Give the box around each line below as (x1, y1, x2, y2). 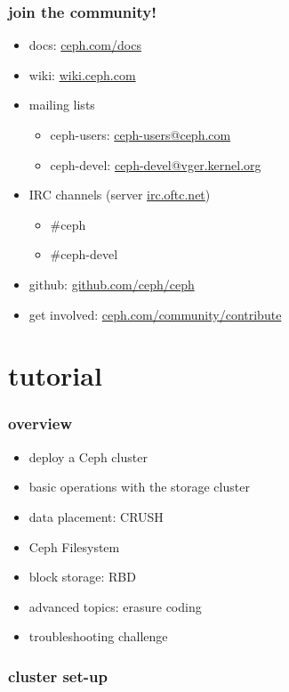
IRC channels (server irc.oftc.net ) (28, 185, 211, 204)
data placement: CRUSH (28, 507, 164, 525)
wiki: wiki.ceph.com (28, 65, 136, 84)
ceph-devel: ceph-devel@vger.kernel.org (50, 155, 261, 174)
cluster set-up (8, 664, 108, 687)
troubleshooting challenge (28, 627, 168, 646)
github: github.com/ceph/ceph (28, 274, 195, 293)
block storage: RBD (28, 567, 136, 586)
